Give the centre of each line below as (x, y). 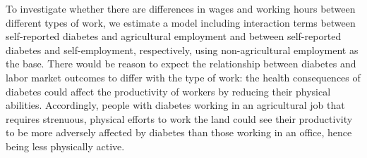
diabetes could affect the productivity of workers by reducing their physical (168, 91)
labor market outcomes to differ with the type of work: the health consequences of (183, 77)
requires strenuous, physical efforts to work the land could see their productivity (179, 118)
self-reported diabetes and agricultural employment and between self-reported (174, 36)
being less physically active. (65, 146)
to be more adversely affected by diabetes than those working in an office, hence (179, 132)
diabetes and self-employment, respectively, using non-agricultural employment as (182, 50)
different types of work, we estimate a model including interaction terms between (181, 22)
